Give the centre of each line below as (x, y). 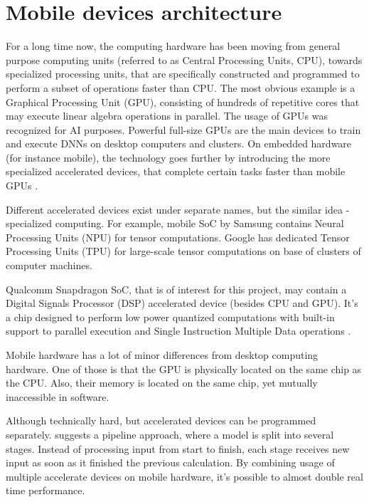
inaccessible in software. (58, 396)
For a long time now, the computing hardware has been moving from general (173, 46)
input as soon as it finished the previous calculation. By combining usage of (170, 462)
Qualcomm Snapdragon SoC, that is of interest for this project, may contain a (176, 289)
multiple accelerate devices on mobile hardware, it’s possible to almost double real (184, 476)
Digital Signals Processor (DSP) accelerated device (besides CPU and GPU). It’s (182, 303)
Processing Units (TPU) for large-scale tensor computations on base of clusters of (183, 251)
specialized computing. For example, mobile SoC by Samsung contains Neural (175, 223)
